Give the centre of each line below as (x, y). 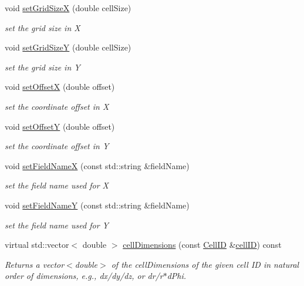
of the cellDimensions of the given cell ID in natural (205, 264)
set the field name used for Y (57, 225)
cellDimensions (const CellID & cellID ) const (202, 245)
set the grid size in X (43, 27)
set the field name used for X (57, 185)
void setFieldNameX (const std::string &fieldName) (97, 165)
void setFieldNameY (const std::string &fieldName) (97, 205)
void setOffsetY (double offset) (60, 126)
